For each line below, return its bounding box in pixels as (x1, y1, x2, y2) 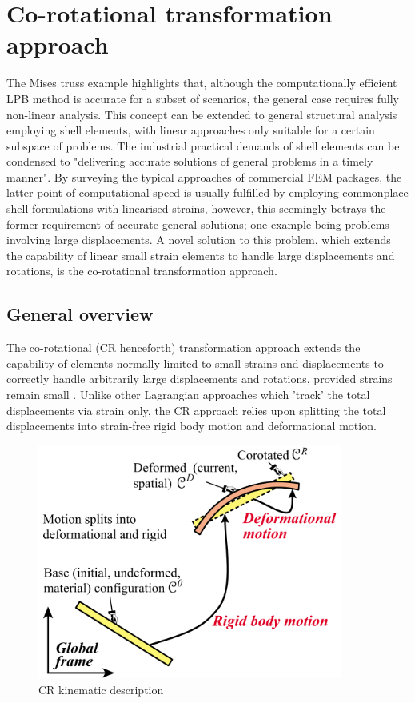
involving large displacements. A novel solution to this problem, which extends (6, 231, 391, 248)
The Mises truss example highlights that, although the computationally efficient (6, 74, 397, 91)
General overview (6, 302, 154, 326)
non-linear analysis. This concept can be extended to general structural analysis (6, 106, 397, 122)
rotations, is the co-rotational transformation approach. (6, 262, 277, 279)
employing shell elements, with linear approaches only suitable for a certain (6, 122, 375, 138)
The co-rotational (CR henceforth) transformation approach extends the (6, 339, 361, 356)
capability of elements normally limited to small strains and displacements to (6, 354, 384, 371)
